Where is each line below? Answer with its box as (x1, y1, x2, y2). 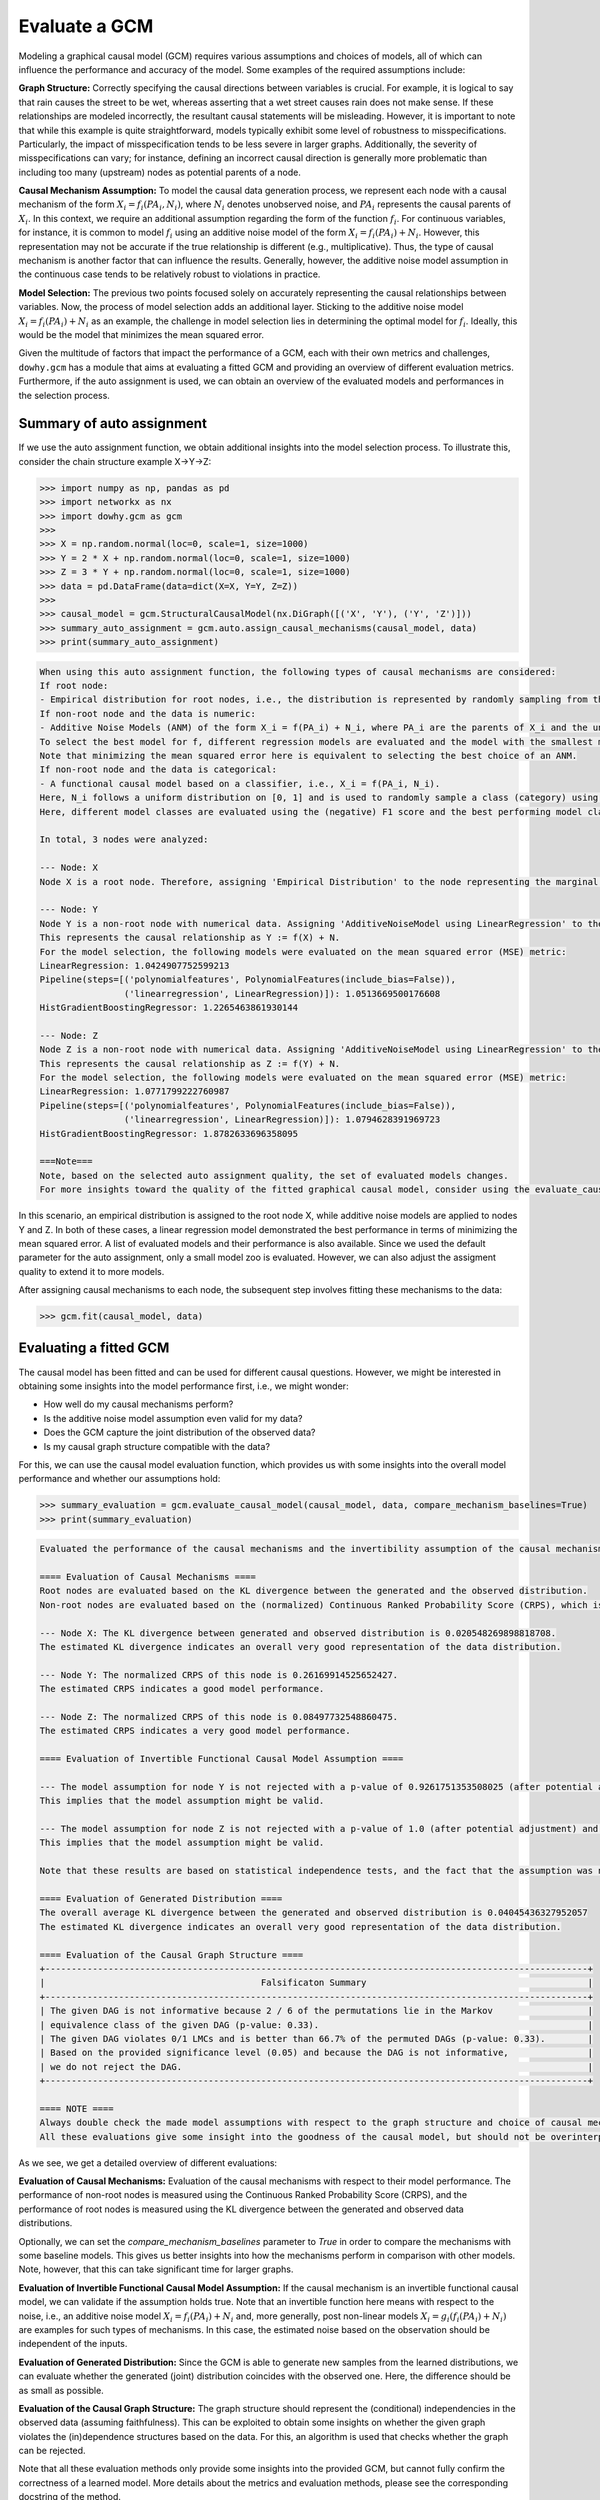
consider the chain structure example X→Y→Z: (18, 455, 212, 467)
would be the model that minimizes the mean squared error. (18, 328, 265, 340)
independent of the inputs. (18, 2338, 128, 2350)
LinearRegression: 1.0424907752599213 (39, 960, 230, 971)
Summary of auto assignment (18, 415, 207, 432)
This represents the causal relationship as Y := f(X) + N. (39, 932, 341, 944)
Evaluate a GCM (18, 15, 154, 37)
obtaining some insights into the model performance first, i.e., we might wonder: (18, 1380, 349, 1392)
